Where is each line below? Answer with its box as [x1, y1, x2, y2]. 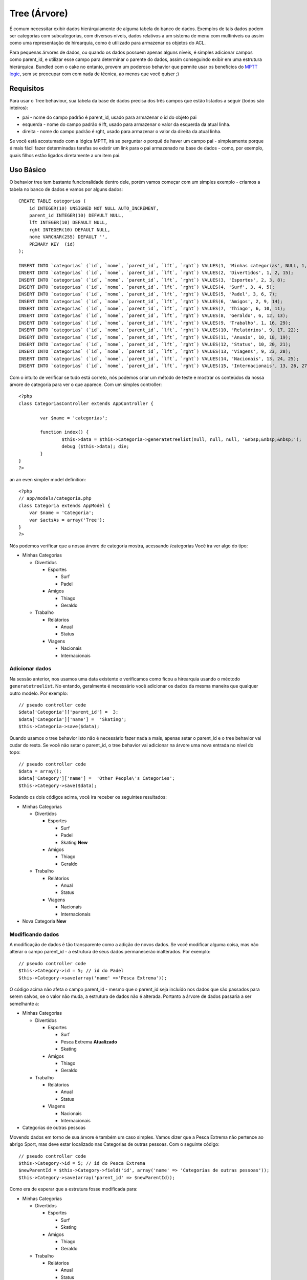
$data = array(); [18, 769, 62, 774]
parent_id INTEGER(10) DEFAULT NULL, [29, 212, 124, 218]
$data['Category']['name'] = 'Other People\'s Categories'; [18, 776, 175, 781]
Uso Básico [9, 165, 46, 174]
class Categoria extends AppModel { [18, 502, 111, 508]
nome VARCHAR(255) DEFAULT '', [29, 234, 108, 240]
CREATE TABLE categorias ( [18, 198, 86, 204]
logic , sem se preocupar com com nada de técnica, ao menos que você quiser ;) [9, 71, 179, 77]
